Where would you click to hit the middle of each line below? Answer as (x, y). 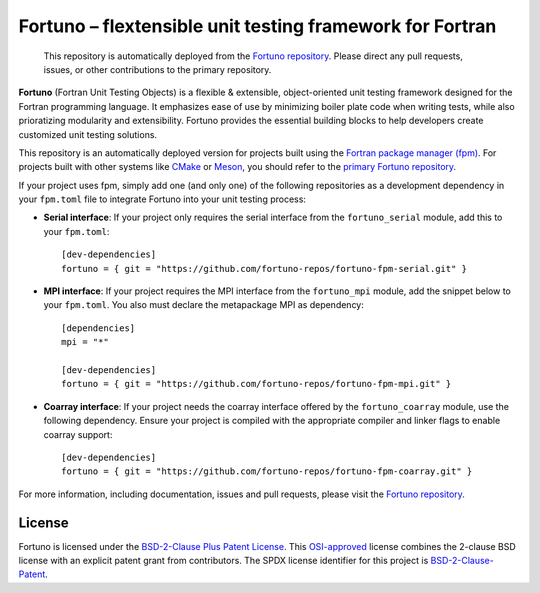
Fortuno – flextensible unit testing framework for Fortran (257, 26)
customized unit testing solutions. (88, 134)
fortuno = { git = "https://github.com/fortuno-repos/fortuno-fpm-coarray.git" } (267, 471)
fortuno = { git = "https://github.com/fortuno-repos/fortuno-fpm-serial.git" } (264, 268)
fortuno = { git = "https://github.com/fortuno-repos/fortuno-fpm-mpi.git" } (256, 384)
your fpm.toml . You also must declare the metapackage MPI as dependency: (204, 305)
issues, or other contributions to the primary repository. (157, 69)
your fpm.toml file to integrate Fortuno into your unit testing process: (162, 199)
